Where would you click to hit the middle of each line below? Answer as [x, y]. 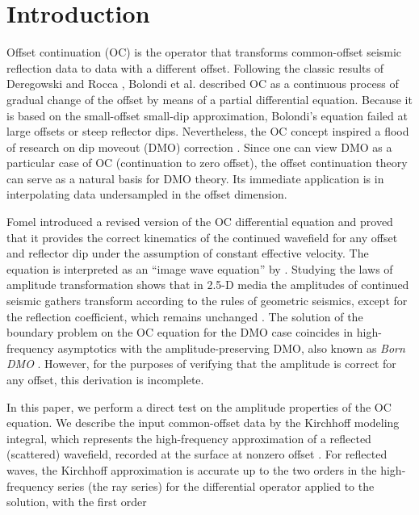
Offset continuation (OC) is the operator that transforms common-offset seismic [204, 52]
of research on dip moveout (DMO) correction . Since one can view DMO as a [199, 147]
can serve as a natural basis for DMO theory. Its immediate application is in [195, 178]
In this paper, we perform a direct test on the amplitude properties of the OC [199, 406]
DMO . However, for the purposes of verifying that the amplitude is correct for [201, 364]
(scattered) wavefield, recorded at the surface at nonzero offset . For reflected [197, 454]
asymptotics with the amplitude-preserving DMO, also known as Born [231, 348]
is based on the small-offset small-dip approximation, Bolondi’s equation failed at [207, 115]
